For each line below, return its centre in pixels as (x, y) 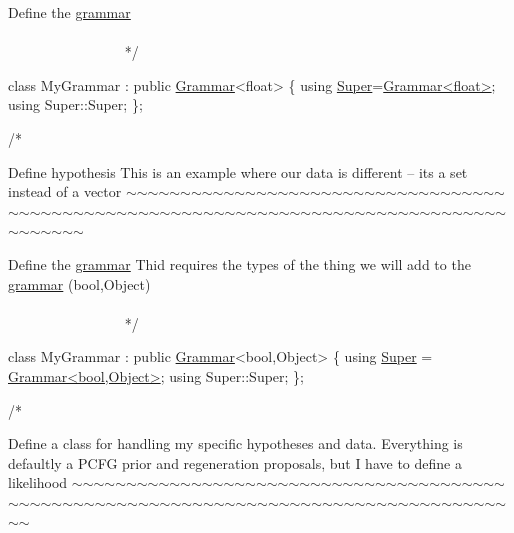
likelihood (38, 482)
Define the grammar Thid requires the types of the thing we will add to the (239, 263)
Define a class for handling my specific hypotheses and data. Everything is (235, 443)
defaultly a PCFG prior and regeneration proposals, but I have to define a (235, 462)
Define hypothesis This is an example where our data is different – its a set (238, 171)
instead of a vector (65, 191)
